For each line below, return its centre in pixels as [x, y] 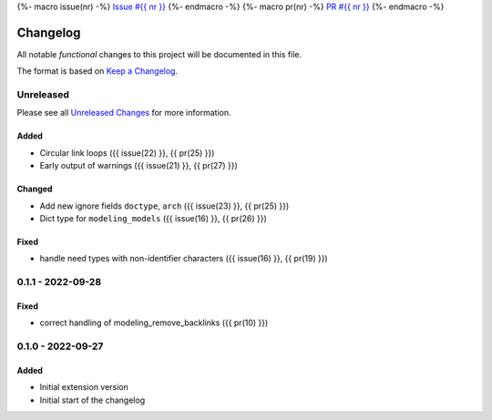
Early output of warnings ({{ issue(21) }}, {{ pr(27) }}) [139, 166]
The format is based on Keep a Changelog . [97, 71]
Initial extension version [84, 387]
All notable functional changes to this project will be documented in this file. [159, 54]
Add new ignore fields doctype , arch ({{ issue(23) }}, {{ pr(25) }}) [164, 206]
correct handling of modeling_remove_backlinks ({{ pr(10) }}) [154, 323]
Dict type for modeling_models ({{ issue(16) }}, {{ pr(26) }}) [154, 218]
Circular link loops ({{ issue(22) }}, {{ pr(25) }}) [127, 153]
